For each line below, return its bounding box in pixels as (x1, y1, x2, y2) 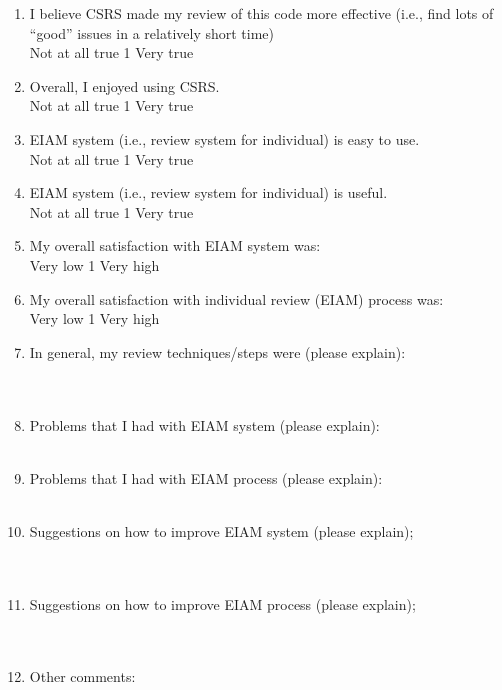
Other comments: (29, 666, 136, 687)
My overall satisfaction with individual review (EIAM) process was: (29, 288, 444, 309)
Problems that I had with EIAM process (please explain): (29, 467, 383, 488)
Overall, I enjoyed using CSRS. (29, 75, 220, 96)
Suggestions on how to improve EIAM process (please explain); (29, 593, 416, 614)
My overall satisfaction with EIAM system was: (29, 235, 321, 256)
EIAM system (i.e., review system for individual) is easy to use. (29, 128, 420, 149)
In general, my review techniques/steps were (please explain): (29, 341, 406, 362)
